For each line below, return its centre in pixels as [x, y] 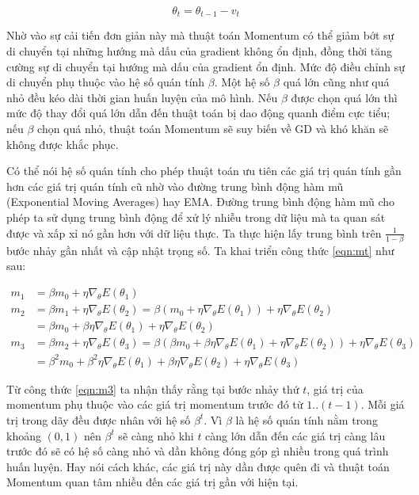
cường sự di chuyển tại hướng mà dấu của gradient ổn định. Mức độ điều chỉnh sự [206, 66]
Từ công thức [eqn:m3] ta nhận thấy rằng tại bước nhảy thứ [153, 388]
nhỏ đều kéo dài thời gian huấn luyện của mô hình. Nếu [142, 97]
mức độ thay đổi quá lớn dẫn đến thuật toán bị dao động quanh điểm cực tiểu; [198, 113]
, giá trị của [335, 388]
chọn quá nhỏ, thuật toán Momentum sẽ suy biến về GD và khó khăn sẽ [213, 129]
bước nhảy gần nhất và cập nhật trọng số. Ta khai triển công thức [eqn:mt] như [200, 250]
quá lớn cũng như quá [336, 82]
